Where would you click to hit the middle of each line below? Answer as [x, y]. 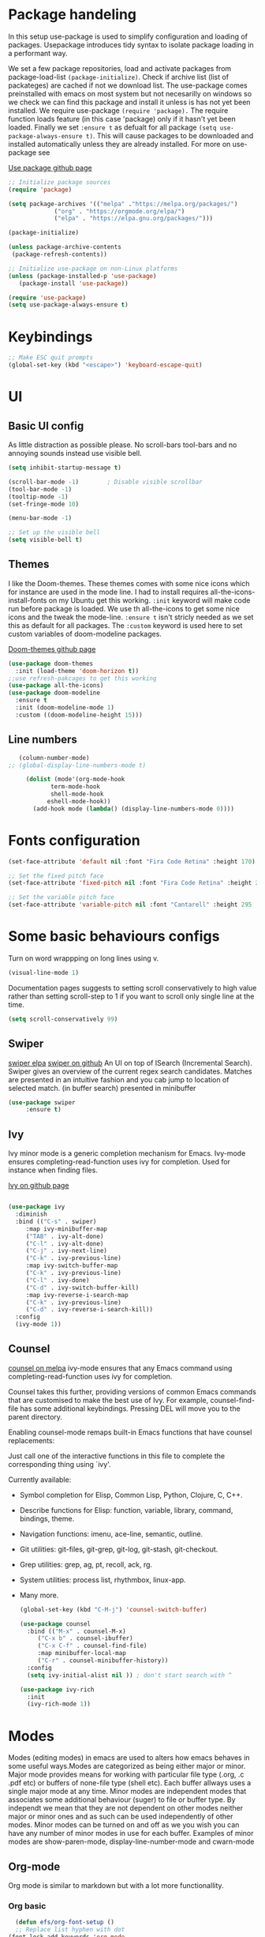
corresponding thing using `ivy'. [60, 1464]
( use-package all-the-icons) [56, 686]
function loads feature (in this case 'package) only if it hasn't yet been [122, 118]
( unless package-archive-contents [65, 247]
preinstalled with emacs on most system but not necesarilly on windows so [130, 93]
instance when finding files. [53, 1170]
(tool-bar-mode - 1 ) [40, 489]
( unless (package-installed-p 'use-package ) [82, 276]
